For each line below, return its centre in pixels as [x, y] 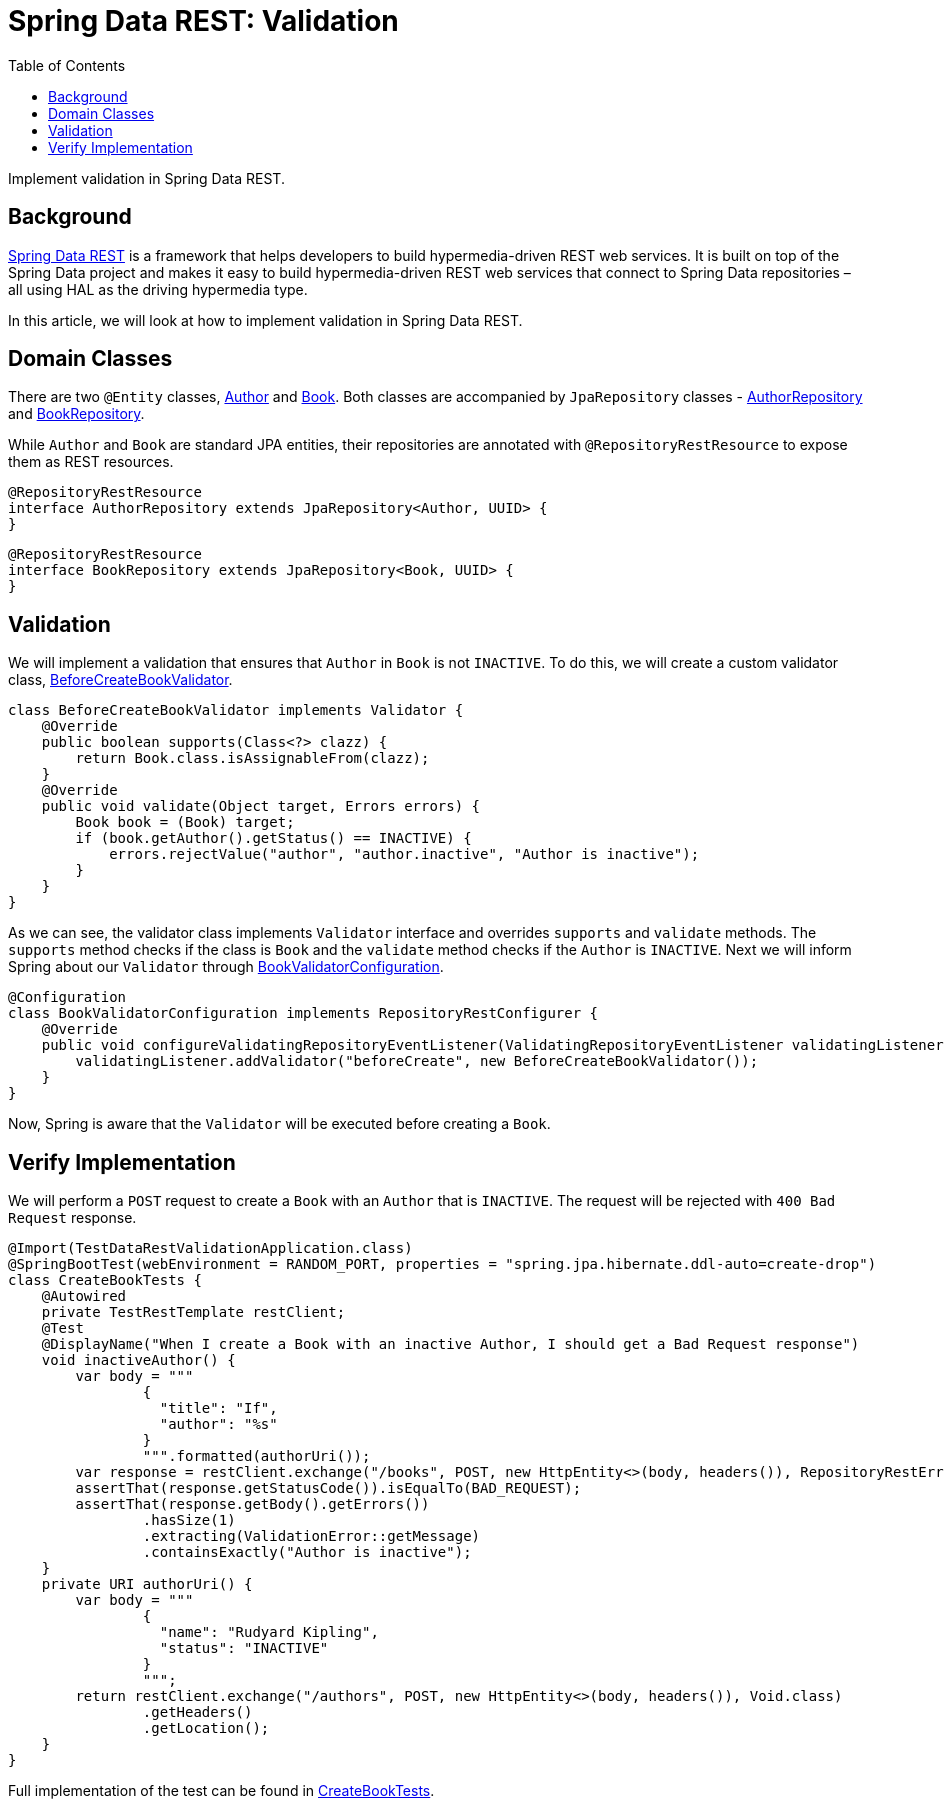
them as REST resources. [91, 462]
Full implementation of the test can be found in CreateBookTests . [221, 1791]
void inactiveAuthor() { [138, 1360]
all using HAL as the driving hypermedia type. [158, 289]
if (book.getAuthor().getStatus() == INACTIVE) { [273, 838]
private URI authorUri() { [147, 1584]
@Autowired [84, 1296]
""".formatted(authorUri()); [256, 1456]
